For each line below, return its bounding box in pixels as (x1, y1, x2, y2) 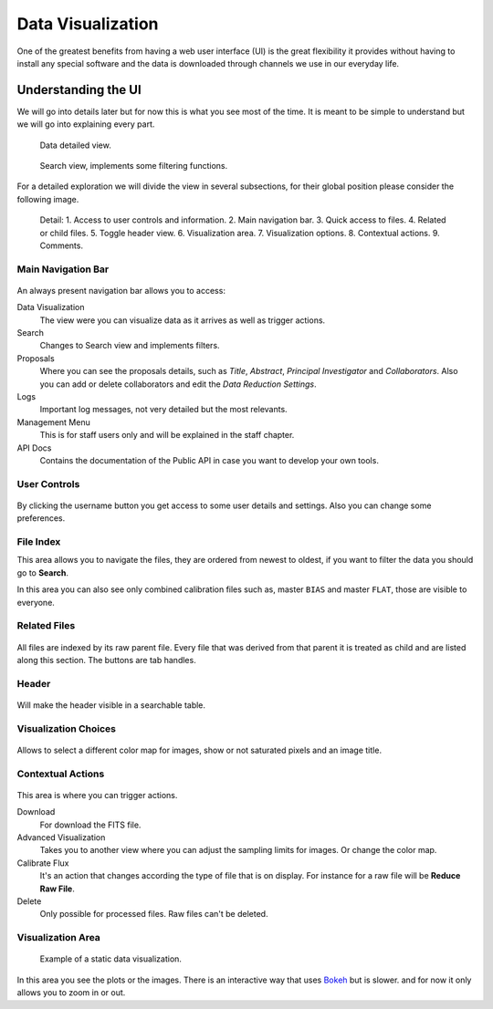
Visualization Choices (16, 722, 117, 734)
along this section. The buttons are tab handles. (16, 655, 196, 665)
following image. (16, 193, 79, 204)
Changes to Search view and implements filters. (39, 340, 220, 351)
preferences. (16, 513, 66, 524)
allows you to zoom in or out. (16, 987, 126, 998)
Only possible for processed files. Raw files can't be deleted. (39, 909, 268, 920)
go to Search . (16, 567, 68, 578)
